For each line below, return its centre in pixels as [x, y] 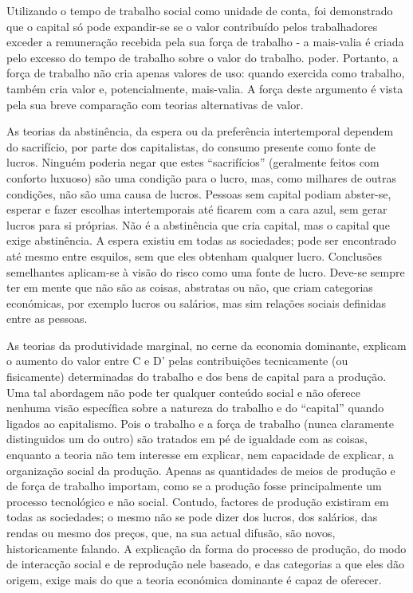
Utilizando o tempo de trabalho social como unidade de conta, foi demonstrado [200, 10]
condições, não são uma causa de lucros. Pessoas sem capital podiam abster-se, [199, 193]
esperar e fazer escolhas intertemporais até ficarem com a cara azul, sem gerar [197, 209]
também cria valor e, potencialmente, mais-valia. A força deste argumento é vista [205, 88]
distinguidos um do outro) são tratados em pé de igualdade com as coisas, [187, 439]
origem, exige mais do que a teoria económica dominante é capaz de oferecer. [194, 579]
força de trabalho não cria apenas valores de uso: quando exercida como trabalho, [206, 73]
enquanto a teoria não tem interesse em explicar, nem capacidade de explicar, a [200, 455]
